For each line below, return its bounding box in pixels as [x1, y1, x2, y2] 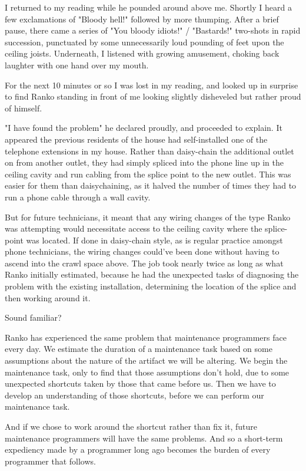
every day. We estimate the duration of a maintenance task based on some [5, 342, 272, 355]
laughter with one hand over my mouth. [5, 58, 149, 71]
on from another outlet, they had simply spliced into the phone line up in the [5, 156, 284, 169]
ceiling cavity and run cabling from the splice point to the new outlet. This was [5, 167, 291, 180]
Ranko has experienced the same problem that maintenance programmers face [5, 331, 287, 343]
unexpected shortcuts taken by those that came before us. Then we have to [5, 377, 276, 390]
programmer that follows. [5, 454, 96, 467]
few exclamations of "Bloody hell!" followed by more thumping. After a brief [5, 12, 279, 25]
